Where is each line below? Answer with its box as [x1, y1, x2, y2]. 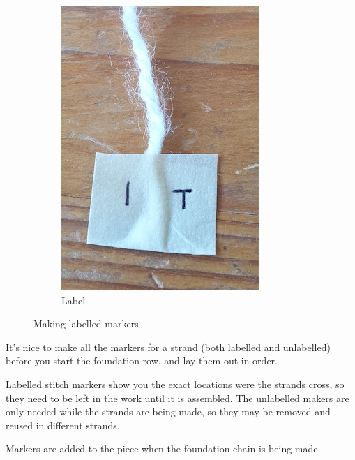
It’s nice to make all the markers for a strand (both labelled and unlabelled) [6, 339, 331, 354]
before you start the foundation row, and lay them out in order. [6, 353, 278, 368]
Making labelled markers [33, 316, 139, 331]
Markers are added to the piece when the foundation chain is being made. [6, 441, 321, 456]
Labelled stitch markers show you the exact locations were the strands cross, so [6, 376, 345, 391]
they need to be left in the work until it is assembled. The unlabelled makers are [6, 390, 349, 405]
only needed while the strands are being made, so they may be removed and [6, 404, 331, 419]
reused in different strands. [6, 417, 120, 432]
